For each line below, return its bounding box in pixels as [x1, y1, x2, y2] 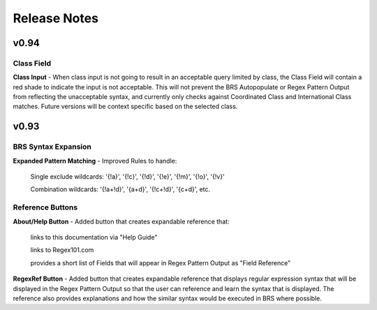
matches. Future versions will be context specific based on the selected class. [13, 102, 238, 111]
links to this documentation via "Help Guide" [30, 232, 158, 241]
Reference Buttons [13, 202, 78, 212]
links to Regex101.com [30, 246, 94, 254]
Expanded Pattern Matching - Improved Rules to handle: [13, 156, 177, 165]
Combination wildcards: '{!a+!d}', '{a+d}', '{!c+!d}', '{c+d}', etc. [30, 185, 211, 193]
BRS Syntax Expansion [13, 142, 92, 152]
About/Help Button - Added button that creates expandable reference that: [13, 217, 230, 226]
